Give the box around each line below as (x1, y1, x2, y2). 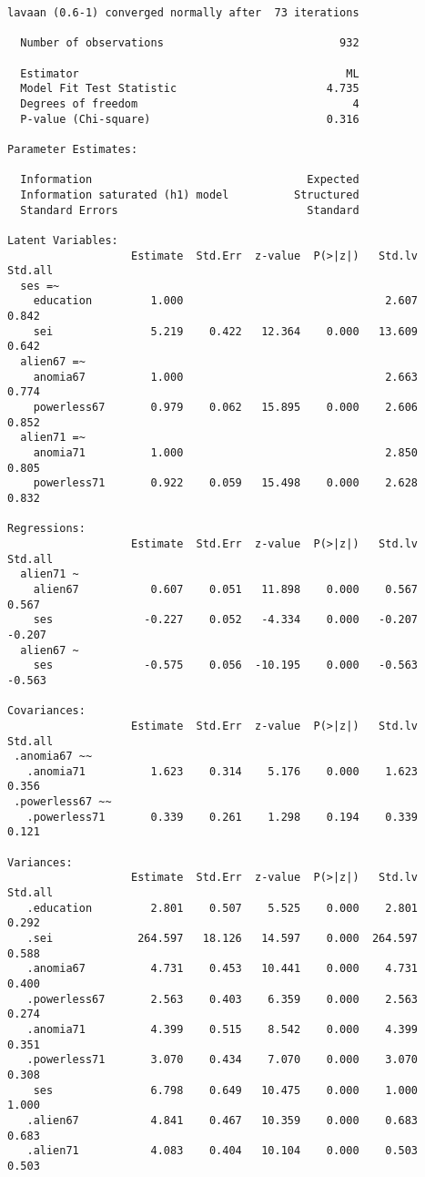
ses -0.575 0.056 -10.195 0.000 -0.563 (33, 659, 419, 672)
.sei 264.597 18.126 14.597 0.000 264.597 (26, 932, 419, 946)
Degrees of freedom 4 (20, 97, 359, 110)
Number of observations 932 (20, 36, 359, 50)
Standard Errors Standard (20, 203, 359, 217)
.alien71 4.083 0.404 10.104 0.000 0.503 (26, 1144, 419, 1158)
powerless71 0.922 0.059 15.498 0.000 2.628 (33, 476, 419, 490)
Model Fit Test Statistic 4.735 (20, 82, 359, 96)
